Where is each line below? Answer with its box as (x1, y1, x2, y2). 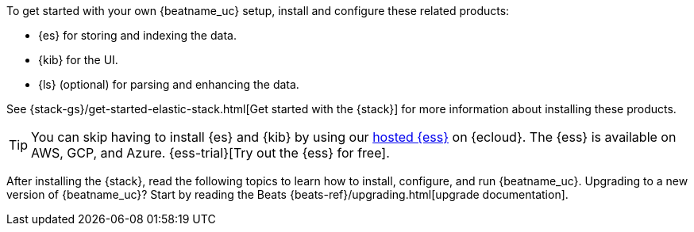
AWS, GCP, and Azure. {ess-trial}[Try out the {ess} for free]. (31, 145, 390, 161)
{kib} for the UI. (38, 53, 118, 67)
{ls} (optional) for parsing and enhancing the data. (38, 78, 299, 91)
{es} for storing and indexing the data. (38, 29, 237, 42)
